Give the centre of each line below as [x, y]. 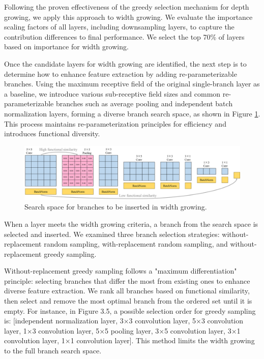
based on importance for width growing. [66, 47]
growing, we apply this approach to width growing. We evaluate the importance [128, 17]
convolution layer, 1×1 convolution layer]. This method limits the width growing [129, 340]
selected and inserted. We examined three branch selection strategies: [112, 234]
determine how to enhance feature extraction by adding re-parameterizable [121, 73]
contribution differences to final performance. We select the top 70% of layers [124, 36]
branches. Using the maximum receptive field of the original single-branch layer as [132, 84]
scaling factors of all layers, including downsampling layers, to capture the [119, 27]
